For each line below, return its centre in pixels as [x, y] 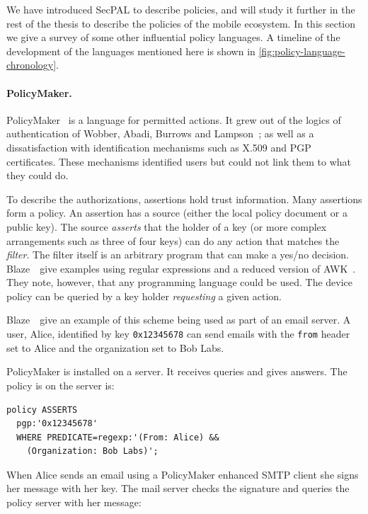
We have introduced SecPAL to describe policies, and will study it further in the [181, 9]
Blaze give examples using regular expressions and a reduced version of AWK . [181, 268]
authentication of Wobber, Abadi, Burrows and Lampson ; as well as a [160, 133]
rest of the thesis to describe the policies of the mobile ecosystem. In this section [181, 23]
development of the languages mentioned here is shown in [131, 51]
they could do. [38, 175]
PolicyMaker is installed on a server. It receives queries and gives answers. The [177, 371]
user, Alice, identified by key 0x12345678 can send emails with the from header [178, 334]
